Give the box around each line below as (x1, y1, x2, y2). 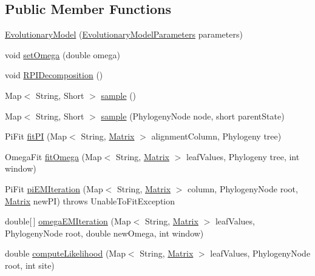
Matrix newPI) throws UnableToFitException (5, 194, 175, 207)
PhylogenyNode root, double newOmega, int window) (5, 226, 204, 239)
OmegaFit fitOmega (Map (5, 150, 102, 163)
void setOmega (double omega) (5, 48, 120, 61)
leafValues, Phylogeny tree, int (186, 150, 300, 163)
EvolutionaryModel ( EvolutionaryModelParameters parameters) (5, 28, 243, 41)
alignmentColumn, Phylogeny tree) (151, 130, 282, 143)
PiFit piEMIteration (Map (5, 182, 103, 195)
